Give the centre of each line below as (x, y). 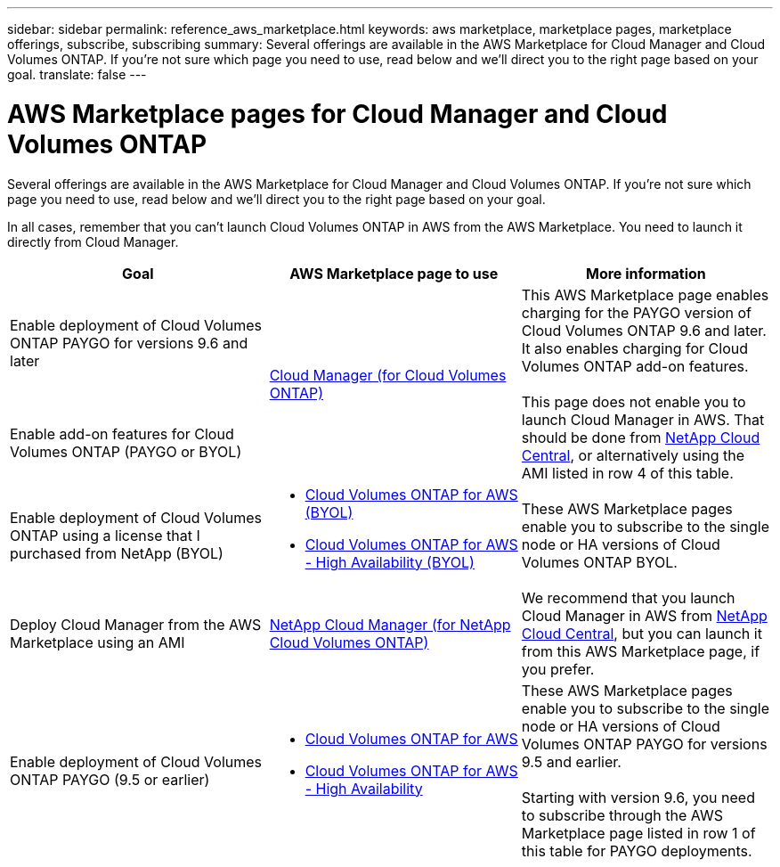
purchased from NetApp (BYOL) (117, 553)
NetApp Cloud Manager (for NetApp (390, 624)
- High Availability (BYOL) (390, 562)
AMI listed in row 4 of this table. (627, 473)
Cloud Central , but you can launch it (642, 633)
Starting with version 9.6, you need (638, 797)
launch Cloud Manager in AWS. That (643, 419)
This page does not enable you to (634, 401)
